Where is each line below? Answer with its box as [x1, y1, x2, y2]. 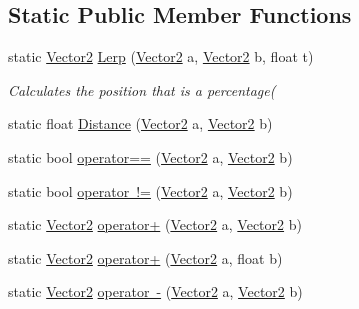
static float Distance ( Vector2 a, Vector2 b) [8, 113, 273, 134]
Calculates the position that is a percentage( [8, 79, 276, 100]
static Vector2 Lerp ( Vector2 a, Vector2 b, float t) [8, 46, 314, 67]
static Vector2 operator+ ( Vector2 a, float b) [8, 247, 283, 268]
